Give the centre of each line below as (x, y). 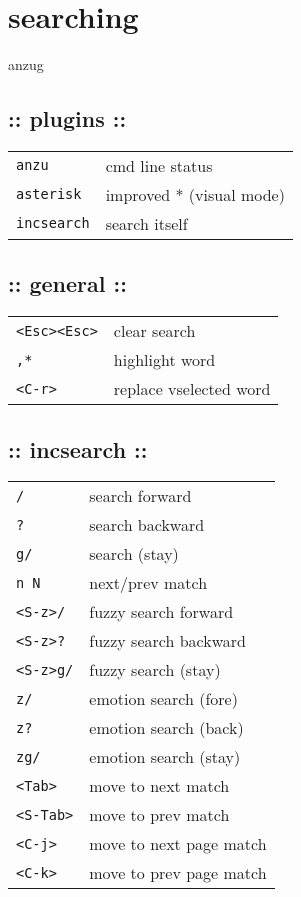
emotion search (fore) (163, 699)
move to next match (159, 786)
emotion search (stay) (165, 757)
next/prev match (148, 583)
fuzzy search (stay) (155, 670)
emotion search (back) (166, 728)
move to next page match (178, 844)
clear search (154, 331)
